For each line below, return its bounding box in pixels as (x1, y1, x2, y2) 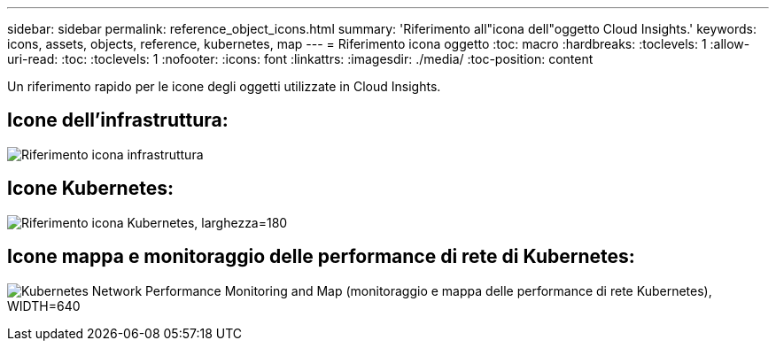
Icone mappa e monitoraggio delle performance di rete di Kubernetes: (7, 245, 635, 268)
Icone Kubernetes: (7, 177, 174, 200)
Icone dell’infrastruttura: (7, 109, 229, 132)
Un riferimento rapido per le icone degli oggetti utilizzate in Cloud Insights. (7, 79, 441, 94)
